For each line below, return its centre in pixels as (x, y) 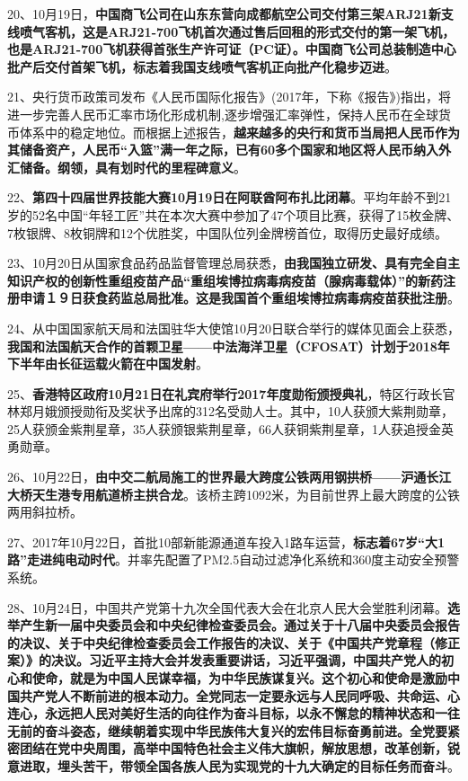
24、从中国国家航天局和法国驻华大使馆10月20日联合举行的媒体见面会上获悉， (234, 328)
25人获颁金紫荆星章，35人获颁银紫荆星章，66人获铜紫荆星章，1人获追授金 (224, 428)
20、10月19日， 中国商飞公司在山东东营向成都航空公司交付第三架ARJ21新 (224, 13)
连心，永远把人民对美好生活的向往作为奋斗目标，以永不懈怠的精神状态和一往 (234, 713)
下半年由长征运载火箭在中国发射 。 (108, 364)
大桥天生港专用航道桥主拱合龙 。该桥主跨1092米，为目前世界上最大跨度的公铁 (234, 494)
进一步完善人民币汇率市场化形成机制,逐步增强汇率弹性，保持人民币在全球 (223, 114)
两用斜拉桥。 (45, 512)
